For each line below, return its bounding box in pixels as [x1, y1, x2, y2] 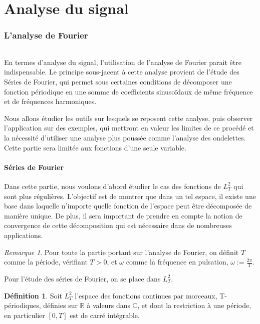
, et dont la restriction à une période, [137, 300, 251, 310]
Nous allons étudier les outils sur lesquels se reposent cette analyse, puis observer [4, 112, 253, 123]
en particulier [4, 309, 45, 320]
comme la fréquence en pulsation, [126, 256, 228, 267]
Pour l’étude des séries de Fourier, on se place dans [4, 273, 161, 283]
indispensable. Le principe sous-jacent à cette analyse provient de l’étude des [4, 66, 239, 77]
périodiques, [4, 300, 41, 310]
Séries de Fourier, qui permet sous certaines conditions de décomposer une [4, 76, 232, 87]
